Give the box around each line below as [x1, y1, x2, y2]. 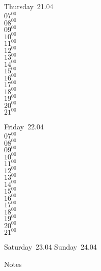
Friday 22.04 [4, 121, 44, 132]
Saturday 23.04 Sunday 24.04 [4, 241, 97, 252]
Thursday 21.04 [4, 1, 53, 11]
